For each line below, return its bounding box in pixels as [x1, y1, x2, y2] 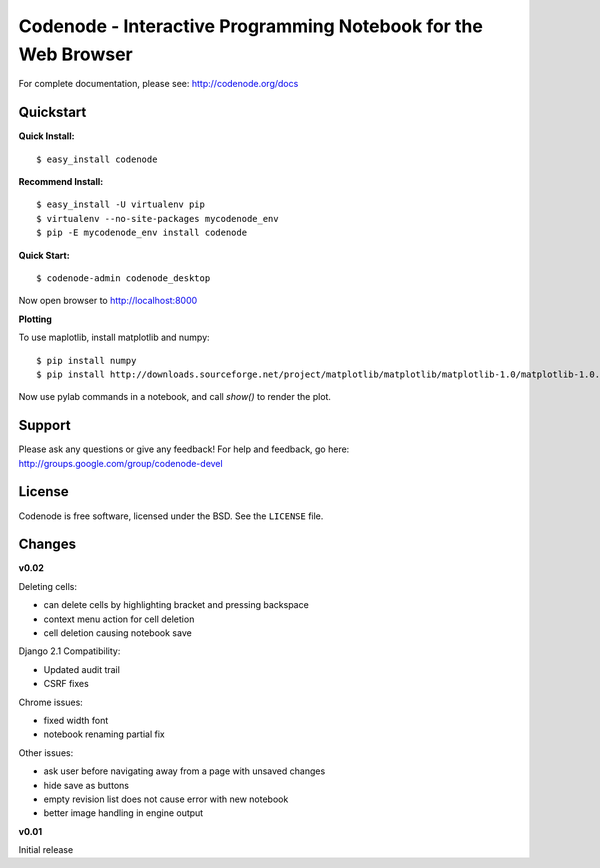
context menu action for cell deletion [43, 613, 195, 625]
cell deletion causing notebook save [43, 627, 192, 639]
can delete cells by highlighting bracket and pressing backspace [43, 599, 309, 611]
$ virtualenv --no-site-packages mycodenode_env [36, 213, 279, 224]
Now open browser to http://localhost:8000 [18, 295, 198, 307]
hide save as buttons [43, 779, 130, 791]
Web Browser [18, 43, 134, 65]
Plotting [18, 313, 52, 325]
